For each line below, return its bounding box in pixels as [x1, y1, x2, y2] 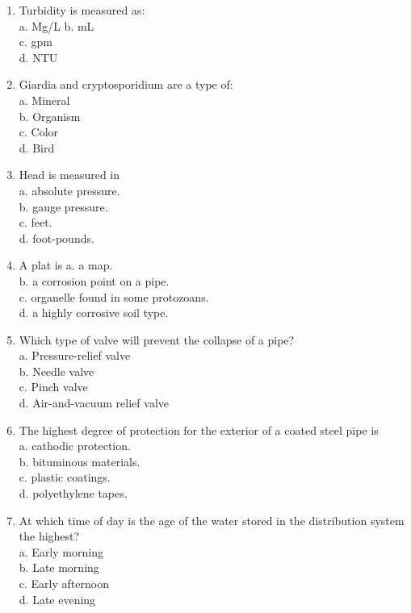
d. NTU [19, 48, 58, 65]
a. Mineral [19, 91, 70, 108]
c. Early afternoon [19, 575, 109, 591]
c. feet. [19, 214, 52, 231]
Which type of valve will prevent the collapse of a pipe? [19, 331, 295, 348]
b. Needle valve [19, 362, 94, 379]
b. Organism [19, 107, 81, 124]
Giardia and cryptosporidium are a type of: [19, 76, 233, 93]
